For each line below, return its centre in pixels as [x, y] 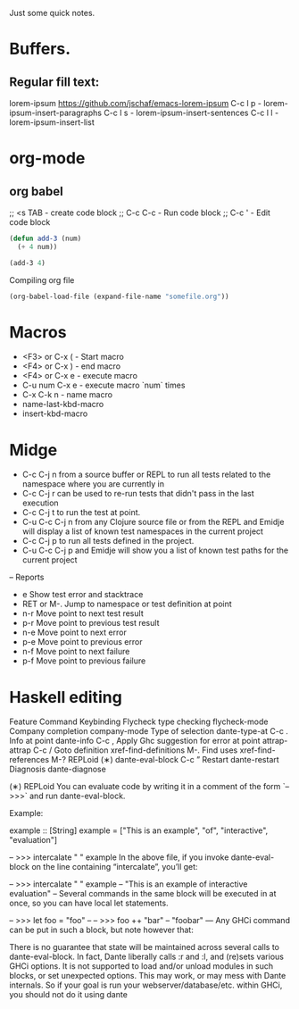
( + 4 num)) [37, 246]
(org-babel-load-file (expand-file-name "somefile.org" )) [119, 296]
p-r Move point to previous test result [91, 623]
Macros [38, 332]
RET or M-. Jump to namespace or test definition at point [127, 604]
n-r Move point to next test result [83, 613]
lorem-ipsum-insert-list [52, 122]
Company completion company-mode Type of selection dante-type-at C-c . [149, 731]
